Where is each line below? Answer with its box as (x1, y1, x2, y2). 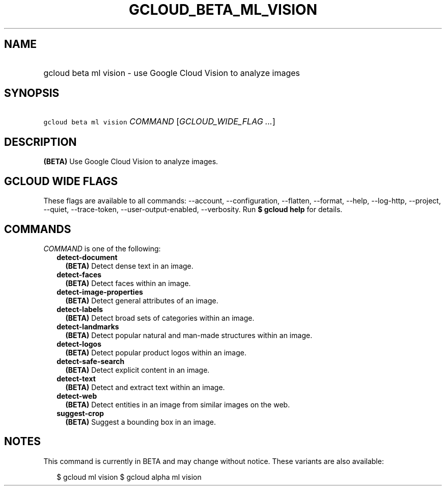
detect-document (57, 252, 118, 262)
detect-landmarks (57, 322, 119, 331)
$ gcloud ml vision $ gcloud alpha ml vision (57, 472, 202, 481)
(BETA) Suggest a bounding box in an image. (65, 417, 216, 426)
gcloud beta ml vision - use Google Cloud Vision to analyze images (43, 67, 300, 78)
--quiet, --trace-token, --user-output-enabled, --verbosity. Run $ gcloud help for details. (43, 205, 343, 214)
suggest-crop (57, 408, 104, 418)
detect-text (57, 374, 96, 383)
